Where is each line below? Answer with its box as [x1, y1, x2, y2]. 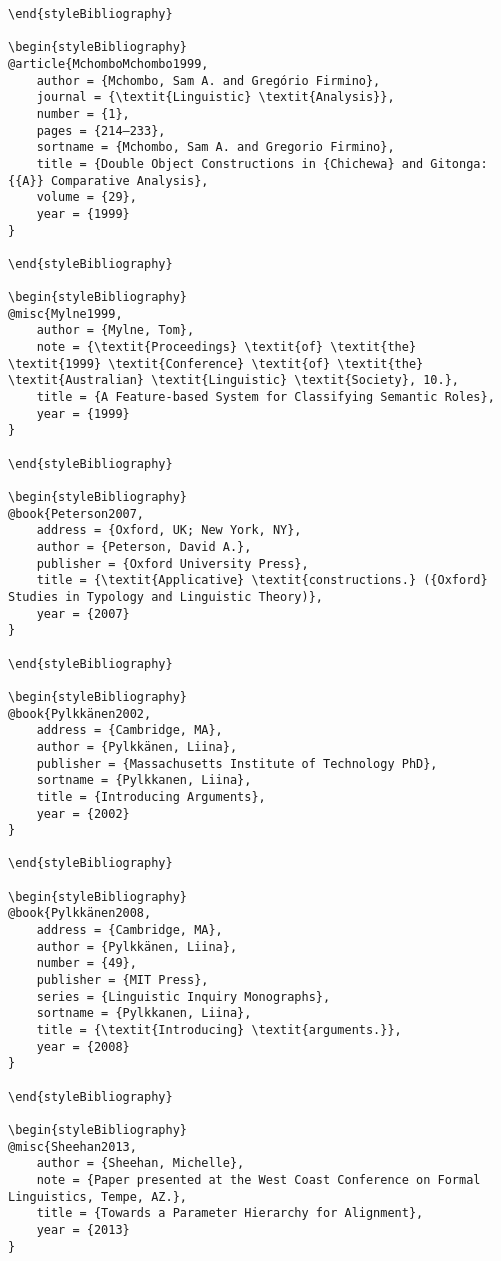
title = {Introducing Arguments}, [36, 789, 266, 804]
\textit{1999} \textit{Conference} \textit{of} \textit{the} [8, 356, 424, 371]
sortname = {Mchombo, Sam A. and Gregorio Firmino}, [36, 140, 395, 155]
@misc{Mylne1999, [8, 306, 123, 321]
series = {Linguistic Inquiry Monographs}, [36, 989, 331, 1004]
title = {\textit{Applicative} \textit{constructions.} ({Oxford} [36, 573, 488, 588]
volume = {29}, [36, 190, 137, 205]
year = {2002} [36, 806, 130, 821]
